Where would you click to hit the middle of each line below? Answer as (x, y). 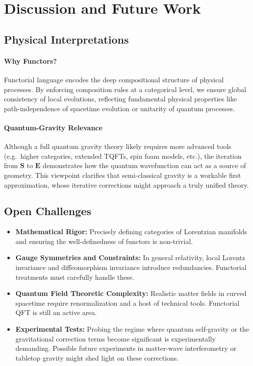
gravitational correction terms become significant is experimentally (115, 338)
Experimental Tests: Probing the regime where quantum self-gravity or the (132, 329)
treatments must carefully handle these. (75, 277)
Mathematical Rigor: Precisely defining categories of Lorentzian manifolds (131, 232)
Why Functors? (30, 61)
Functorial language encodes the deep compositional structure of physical (114, 79)
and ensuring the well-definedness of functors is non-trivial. (104, 241)
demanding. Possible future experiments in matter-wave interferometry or (126, 348)
